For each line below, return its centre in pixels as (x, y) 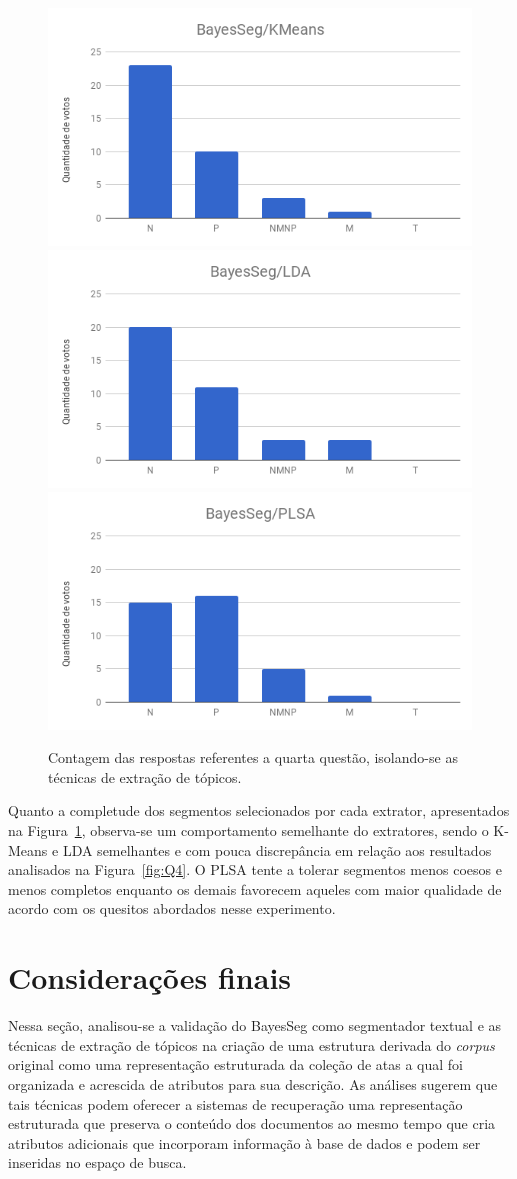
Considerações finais (150, 977)
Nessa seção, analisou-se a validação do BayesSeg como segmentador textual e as (255, 1025)
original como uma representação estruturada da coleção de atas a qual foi (236, 1064)
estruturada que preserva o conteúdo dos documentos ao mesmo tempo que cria (252, 1123)
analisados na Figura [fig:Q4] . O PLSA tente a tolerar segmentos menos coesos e (255, 869)
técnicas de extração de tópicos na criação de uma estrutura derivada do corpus (251, 1044)
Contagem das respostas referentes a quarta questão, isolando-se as (253, 757)
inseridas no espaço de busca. (97, 1162)
